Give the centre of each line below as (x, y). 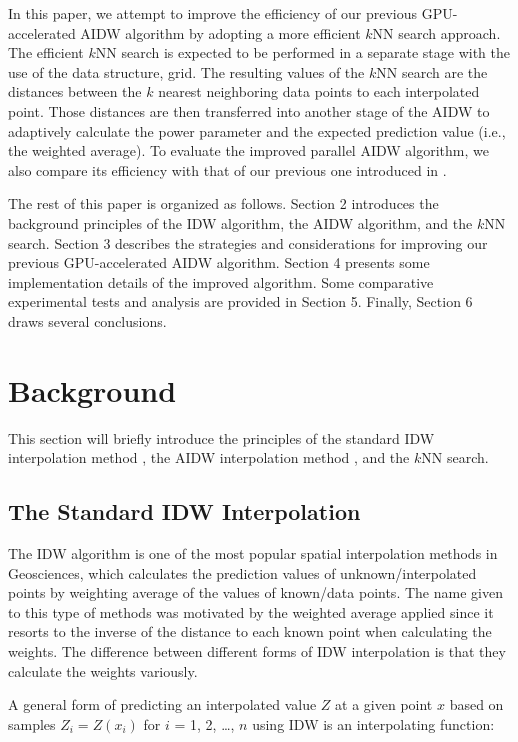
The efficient (46, 52)
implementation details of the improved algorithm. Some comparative (221, 281)
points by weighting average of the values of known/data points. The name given (255, 592)
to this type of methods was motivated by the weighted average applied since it (251, 611)
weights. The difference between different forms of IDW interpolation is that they (257, 650)
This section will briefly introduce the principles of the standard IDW (221, 437)
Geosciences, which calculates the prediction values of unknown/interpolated (242, 572)
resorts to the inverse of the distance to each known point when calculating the (250, 631)
